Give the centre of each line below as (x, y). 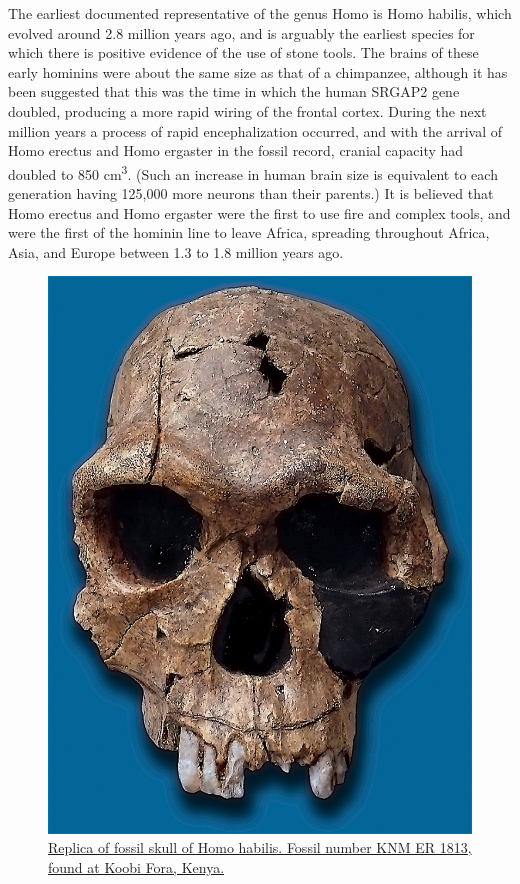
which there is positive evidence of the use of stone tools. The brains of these (243, 52)
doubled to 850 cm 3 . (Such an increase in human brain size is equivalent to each (253, 172)
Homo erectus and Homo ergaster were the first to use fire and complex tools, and (259, 212)
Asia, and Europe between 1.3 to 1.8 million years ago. (176, 251)
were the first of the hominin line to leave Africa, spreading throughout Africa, (249, 232)
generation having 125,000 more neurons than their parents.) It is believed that (251, 193)
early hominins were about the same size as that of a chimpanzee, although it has (258, 71)
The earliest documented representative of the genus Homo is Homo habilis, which (260, 13)
